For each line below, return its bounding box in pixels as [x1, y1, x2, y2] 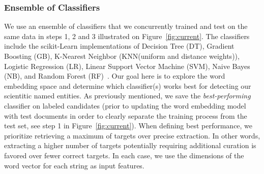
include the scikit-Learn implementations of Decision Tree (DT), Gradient [4, 41, 234, 51]
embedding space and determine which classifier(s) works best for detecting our [4, 80, 251, 91]
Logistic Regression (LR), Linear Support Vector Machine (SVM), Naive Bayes [4, 60, 250, 71]
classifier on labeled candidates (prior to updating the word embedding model [4, 100, 246, 111]
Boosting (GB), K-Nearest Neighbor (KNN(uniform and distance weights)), [4, 51, 240, 61]
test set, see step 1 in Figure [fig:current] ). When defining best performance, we [4, 120, 253, 131]
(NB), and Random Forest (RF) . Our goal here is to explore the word [4, 71, 225, 81]
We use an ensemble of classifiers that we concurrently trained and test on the [4, 21, 248, 31]
